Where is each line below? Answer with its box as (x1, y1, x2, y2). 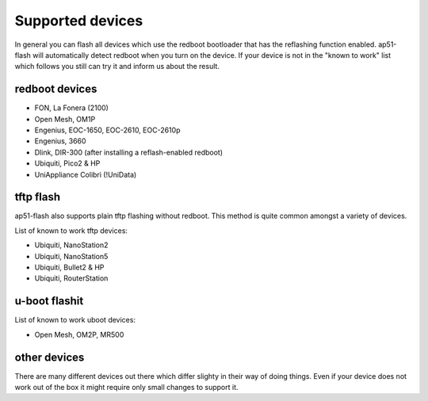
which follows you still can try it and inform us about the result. (14, 62, 220, 71)
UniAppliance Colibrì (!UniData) (34, 170, 137, 179)
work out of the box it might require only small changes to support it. (14, 383, 239, 392)
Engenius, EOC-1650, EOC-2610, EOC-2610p (34, 125, 181, 135)
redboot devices (14, 82, 97, 96)
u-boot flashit (14, 294, 84, 308)
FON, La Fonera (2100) (34, 103, 109, 113)
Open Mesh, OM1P (34, 114, 96, 124)
